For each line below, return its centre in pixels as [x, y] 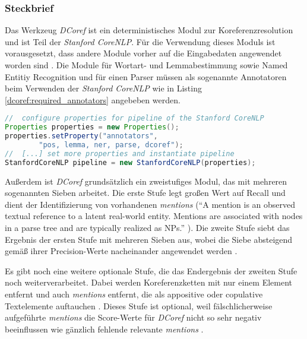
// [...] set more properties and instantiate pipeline [120, 153]
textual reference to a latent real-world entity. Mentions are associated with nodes [154, 216]
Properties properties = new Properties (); [92, 127]
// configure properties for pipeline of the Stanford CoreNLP [134, 118]
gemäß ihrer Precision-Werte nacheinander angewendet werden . [121, 251]
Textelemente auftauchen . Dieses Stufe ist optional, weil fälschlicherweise [139, 305]
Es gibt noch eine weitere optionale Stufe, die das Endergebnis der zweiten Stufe [151, 270]
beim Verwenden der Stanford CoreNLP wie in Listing [103, 88]
